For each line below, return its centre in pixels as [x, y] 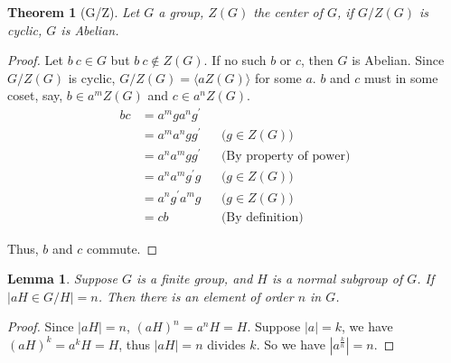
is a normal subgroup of [337, 279]
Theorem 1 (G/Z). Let [74, 12]
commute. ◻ [122, 248]
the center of [288, 12]
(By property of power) [286, 157]
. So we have [291, 344]
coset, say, [35, 95]
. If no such [235, 60]
